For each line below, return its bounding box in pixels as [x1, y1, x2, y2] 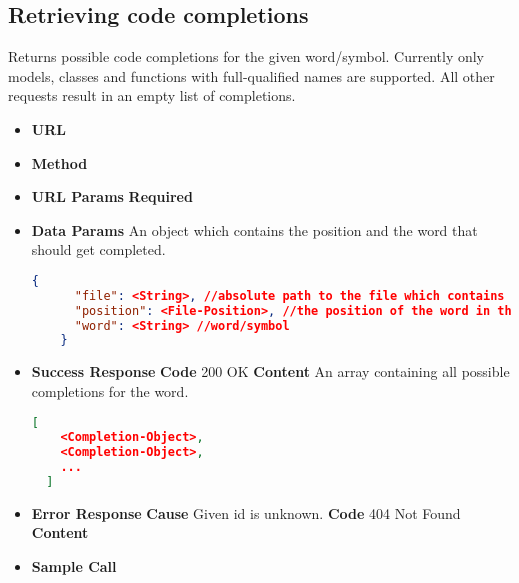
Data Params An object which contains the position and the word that [31, 219, 478, 240]
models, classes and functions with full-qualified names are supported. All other [8, 65, 495, 86]
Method [31, 152, 88, 173]
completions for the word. [31, 380, 189, 401]
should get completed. [31, 239, 166, 260]
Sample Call [31, 556, 117, 577]
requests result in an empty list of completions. [8, 85, 296, 106]
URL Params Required [31, 186, 193, 207]
